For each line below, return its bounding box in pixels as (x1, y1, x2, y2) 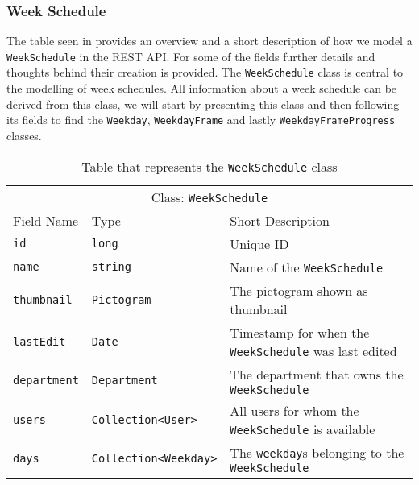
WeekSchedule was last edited (230, 341, 397, 360)
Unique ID (230, 234, 289, 253)
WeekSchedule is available (230, 419, 375, 438)
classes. (6, 126, 42, 143)
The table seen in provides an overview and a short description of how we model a (6, 32, 413, 49)
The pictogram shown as (230, 280, 368, 300)
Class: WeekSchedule (151, 187, 268, 206)
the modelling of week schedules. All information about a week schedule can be (6, 80, 397, 97)
